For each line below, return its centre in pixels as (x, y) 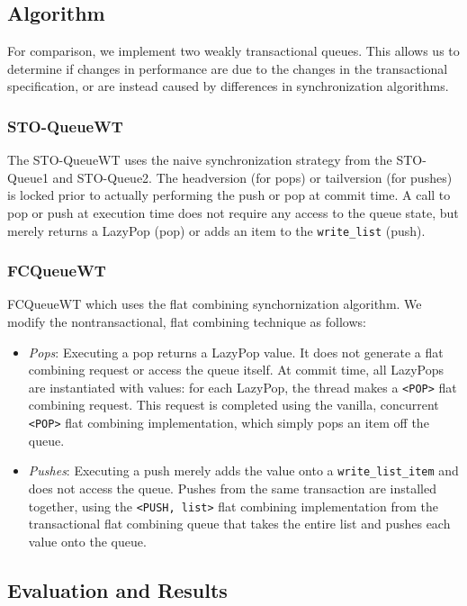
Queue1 (28, 177)
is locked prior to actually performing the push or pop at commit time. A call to (229, 195)
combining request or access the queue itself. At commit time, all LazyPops (236, 370)
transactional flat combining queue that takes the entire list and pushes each (239, 524)
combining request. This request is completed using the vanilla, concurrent (233, 405)
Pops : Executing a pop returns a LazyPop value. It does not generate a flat (236, 352)
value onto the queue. (87, 541)
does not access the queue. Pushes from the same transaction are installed (232, 488)
